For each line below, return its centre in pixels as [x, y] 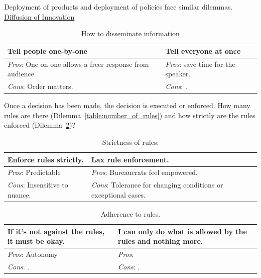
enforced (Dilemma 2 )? [40, 125]
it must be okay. [36, 241]
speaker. [178, 74]
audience [21, 74]
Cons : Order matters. [40, 86]
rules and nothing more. [161, 241]
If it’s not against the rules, [56, 231]
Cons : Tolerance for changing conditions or [157, 185]
